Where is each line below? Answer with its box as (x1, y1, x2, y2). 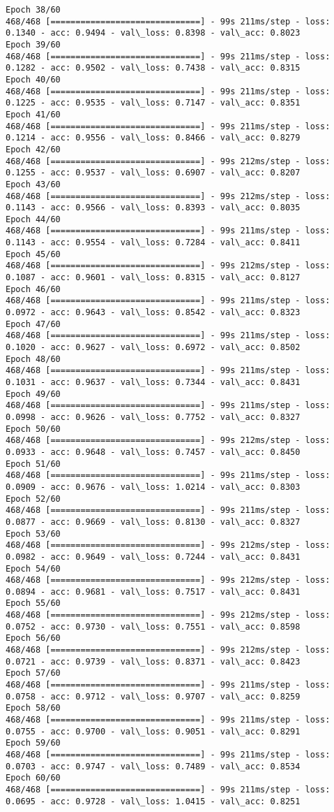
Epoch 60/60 (6, 773, 61, 783)
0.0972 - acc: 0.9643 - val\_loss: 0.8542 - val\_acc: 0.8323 (6, 307, 301, 318)
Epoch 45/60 (6, 249, 61, 259)
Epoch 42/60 (6, 144, 61, 154)
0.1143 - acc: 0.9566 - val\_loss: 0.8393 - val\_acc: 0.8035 (6, 203, 301, 213)
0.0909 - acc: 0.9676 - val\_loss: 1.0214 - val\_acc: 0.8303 (6, 481, 301, 492)
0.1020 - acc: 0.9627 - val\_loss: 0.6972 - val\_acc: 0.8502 (6, 342, 301, 353)
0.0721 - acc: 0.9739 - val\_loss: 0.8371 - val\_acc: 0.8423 (6, 656, 301, 667)
